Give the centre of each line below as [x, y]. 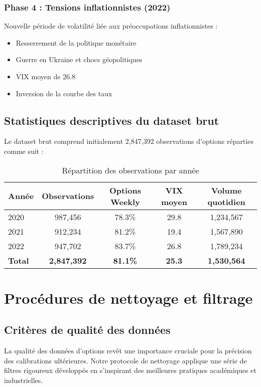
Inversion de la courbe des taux [64, 93]
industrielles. [24, 380]
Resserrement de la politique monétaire [76, 42]
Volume [226, 190]
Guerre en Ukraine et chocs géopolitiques [79, 59]
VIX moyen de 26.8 [45, 76]
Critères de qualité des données [87, 330]
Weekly [125, 202]
